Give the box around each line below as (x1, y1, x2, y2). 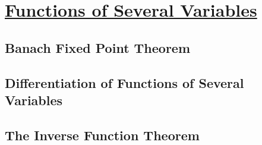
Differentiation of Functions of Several (5, 73, 244, 92)
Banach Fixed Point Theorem (5, 38, 191, 56)
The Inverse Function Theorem (5, 125, 200, 144)
